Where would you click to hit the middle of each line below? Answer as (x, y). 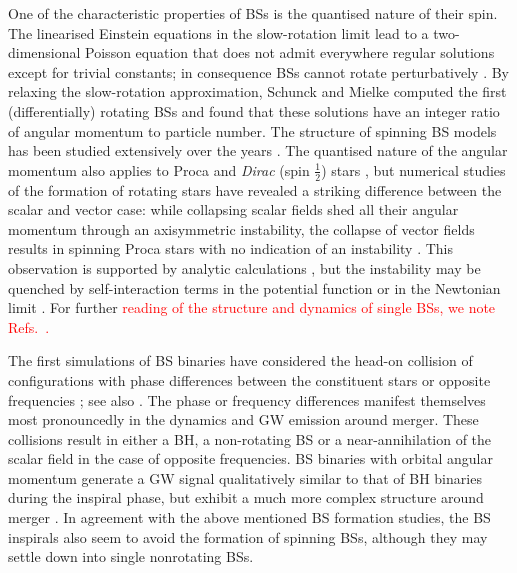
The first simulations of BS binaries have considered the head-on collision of (240, 360)
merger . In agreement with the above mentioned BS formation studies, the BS (249, 517)
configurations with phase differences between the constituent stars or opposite (249, 379)
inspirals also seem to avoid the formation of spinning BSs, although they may (248, 536)
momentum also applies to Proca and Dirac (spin (159, 169)
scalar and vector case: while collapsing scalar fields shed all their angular (233, 209)
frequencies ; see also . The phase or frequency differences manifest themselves (247, 399)
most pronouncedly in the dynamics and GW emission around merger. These (243, 419)
